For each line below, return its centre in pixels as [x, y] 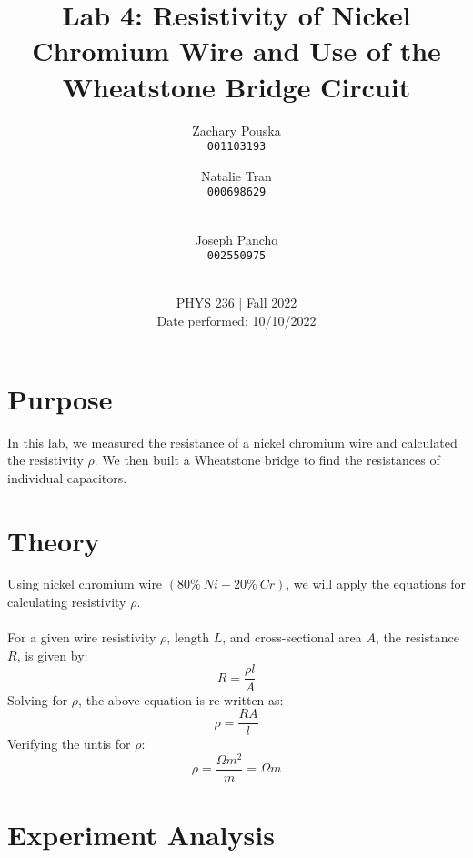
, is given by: [52, 655]
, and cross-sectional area [292, 637]
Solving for [38, 699]
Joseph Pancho [236, 239]
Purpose [60, 398]
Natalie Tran [236, 175]
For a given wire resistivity [82, 637]
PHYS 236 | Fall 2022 [236, 303]
